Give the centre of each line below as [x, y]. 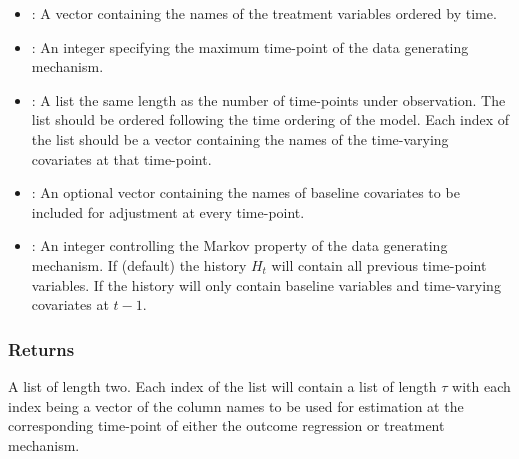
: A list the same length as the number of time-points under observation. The [268, 99]
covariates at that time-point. [121, 158]
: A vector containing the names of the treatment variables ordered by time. [264, 13]
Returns [41, 348]
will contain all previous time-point [379, 264]
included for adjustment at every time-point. [168, 211]
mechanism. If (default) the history [139, 264]
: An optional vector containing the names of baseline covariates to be [245, 192]
